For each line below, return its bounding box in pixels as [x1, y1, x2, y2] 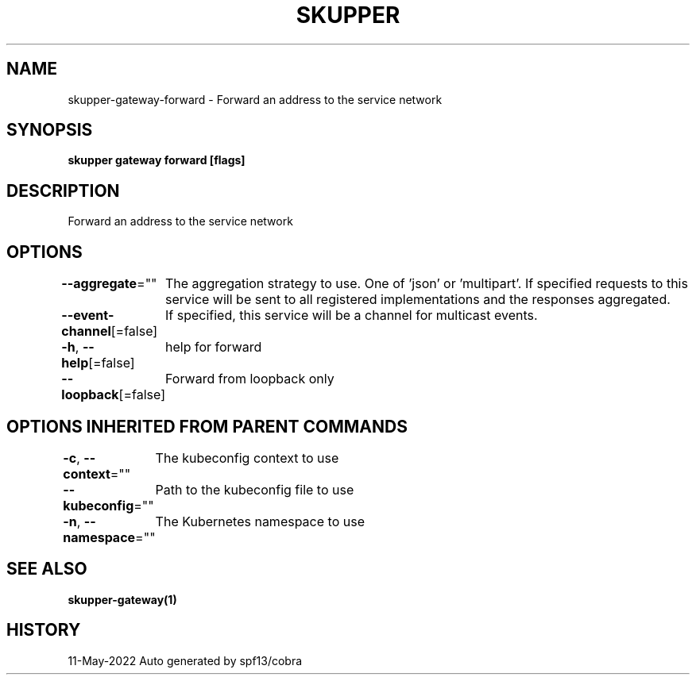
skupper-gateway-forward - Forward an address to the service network [68, 92, 443, 106]
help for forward [164, 339, 262, 356]
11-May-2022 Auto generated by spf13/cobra [68, 653, 303, 668]
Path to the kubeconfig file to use [155, 481, 354, 498]
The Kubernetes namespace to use [155, 513, 365, 529]
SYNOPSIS [6, 120, 93, 140]
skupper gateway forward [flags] [68, 153, 246, 167]
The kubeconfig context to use [155, 449, 339, 466]
